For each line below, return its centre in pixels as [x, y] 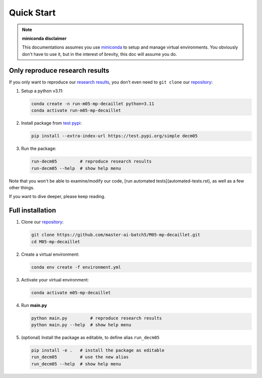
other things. [22, 188]
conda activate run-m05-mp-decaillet [76, 111]
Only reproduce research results [59, 70]
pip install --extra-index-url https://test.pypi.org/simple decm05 [115, 136]
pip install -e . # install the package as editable [98, 350]
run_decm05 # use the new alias [80, 357]
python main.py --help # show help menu [81, 325]
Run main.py [34, 305]
